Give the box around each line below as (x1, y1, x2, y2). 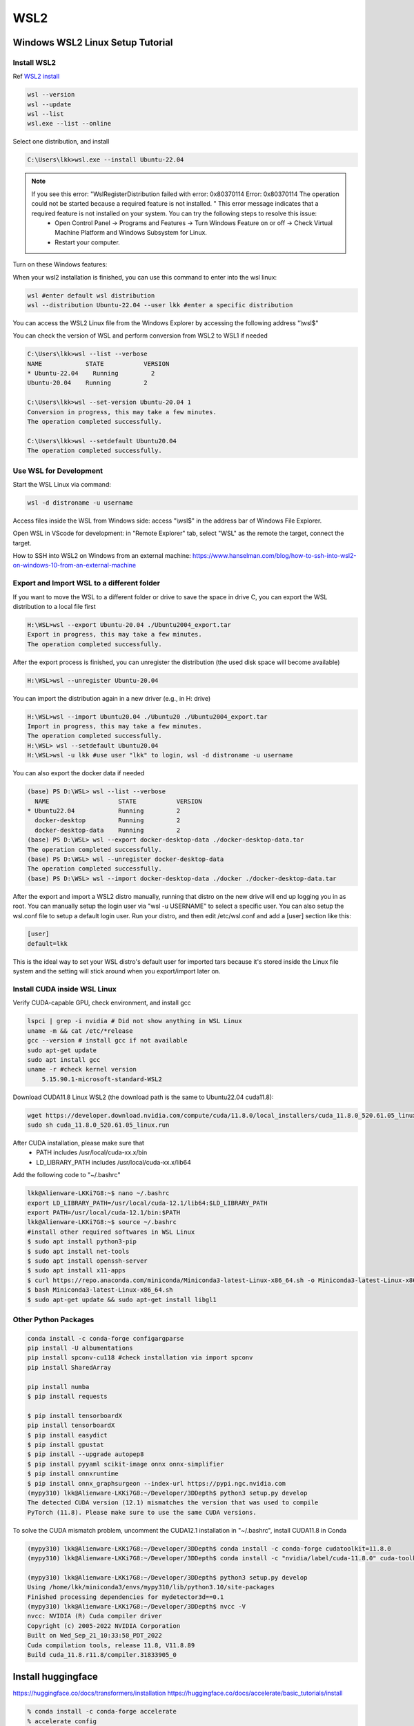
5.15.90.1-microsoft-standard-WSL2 (41, 1075, 162, 1083)
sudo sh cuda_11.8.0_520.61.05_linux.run (27, 1121, 170, 1129)
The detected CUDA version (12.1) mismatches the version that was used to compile (27, 1499, 319, 1506)
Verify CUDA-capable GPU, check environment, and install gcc (12, 998, 191, 1007)
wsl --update (27, 100, 72, 108)
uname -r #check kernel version (27, 1065, 137, 1074)
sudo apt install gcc (27, 1056, 101, 1063)
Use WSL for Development (12, 466, 103, 476)
